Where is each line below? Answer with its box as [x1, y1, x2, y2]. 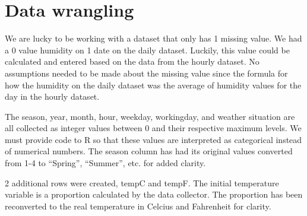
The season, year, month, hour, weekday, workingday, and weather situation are [5, 110, 295, 122]
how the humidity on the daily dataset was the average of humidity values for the [5, 78, 302, 91]
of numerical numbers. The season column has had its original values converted [5, 145, 293, 157]
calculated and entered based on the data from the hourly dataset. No [5, 55, 259, 68]
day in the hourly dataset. [5, 90, 100, 103]
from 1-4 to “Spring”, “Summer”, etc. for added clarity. [5, 157, 206, 169]
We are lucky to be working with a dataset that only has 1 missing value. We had [5, 32, 302, 45]
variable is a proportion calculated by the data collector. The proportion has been [5, 188, 303, 201]
